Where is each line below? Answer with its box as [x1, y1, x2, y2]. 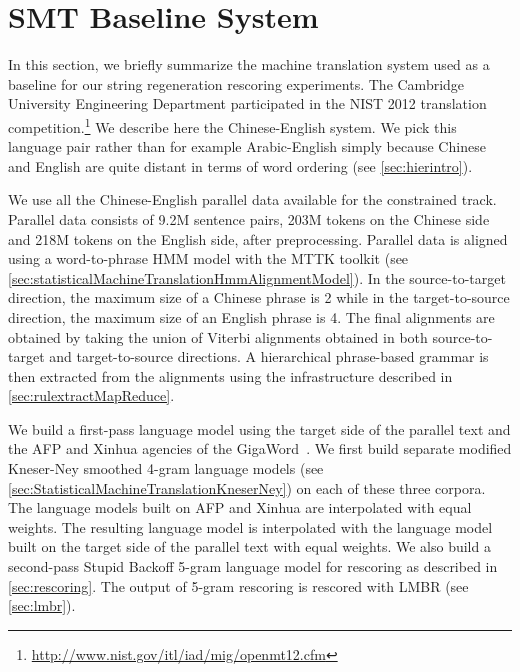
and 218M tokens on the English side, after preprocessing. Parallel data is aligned [8, 228, 508, 249]
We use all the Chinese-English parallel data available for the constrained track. [8, 189, 497, 210]
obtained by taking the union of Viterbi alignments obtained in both [8, 326, 428, 347]
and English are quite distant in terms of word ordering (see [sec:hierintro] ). [8, 155, 473, 176]
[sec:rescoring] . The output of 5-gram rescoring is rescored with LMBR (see [8, 575, 469, 596]
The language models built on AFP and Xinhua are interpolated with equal [8, 497, 472, 518]
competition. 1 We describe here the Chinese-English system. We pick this [8, 113, 457, 137]
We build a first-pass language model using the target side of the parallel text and [8, 418, 511, 439]
